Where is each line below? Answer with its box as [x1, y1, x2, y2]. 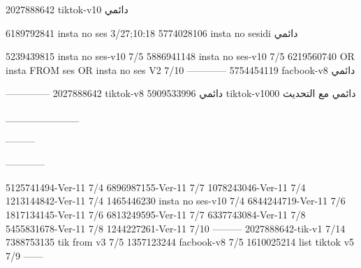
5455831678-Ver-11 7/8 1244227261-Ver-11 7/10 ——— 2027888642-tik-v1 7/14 [6, 221, 346, 235]
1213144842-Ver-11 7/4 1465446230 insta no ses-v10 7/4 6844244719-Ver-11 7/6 [6, 193, 346, 208]
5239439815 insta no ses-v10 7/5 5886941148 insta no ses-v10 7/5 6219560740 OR [6, 49, 355, 64]
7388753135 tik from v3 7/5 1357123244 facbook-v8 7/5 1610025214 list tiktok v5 [6, 234, 355, 249]
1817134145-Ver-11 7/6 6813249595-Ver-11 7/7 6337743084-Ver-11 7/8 [6, 207, 306, 221]
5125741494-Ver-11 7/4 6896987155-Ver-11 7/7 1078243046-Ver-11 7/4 [6, 179, 306, 194]
